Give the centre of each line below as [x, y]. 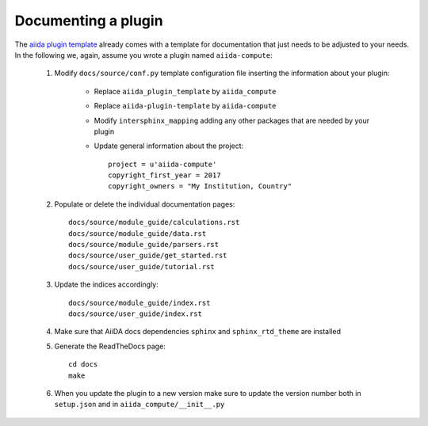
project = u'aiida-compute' [162, 164]
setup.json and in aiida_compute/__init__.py [139, 405]
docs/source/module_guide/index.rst [139, 302]
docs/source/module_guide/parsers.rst [144, 245]
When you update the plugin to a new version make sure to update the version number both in [208, 393]
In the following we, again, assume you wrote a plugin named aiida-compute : [143, 55]
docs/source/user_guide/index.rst [135, 314]
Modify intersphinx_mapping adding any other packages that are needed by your [232, 120]
